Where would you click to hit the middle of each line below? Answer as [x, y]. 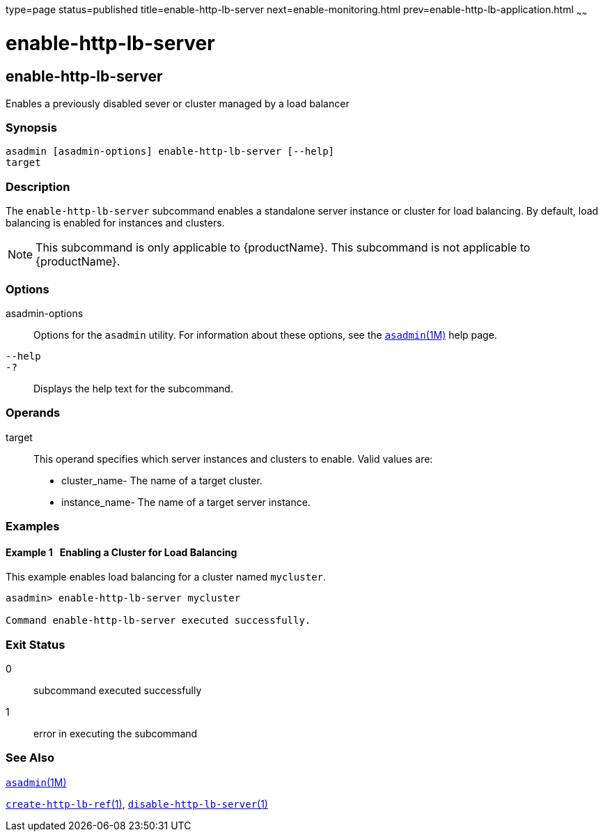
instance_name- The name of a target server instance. [186, 502]
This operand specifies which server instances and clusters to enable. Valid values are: [233, 459]
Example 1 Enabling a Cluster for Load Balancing [122, 552]
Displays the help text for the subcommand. [133, 388]
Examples [33, 527]
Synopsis [31, 128]
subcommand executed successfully [118, 691]
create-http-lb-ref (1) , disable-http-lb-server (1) [137, 804]
